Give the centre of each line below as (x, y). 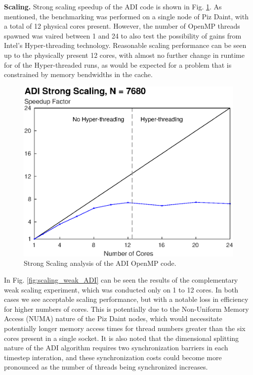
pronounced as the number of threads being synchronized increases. (106, 367)
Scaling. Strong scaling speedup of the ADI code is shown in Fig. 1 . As (113, 6)
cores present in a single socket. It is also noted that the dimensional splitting (122, 338)
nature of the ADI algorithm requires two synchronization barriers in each (116, 348)
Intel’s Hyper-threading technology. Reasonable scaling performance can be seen (125, 45)
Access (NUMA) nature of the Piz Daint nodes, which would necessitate (113, 318)
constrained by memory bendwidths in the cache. (78, 74)
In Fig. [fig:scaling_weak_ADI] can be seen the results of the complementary (121, 279)
